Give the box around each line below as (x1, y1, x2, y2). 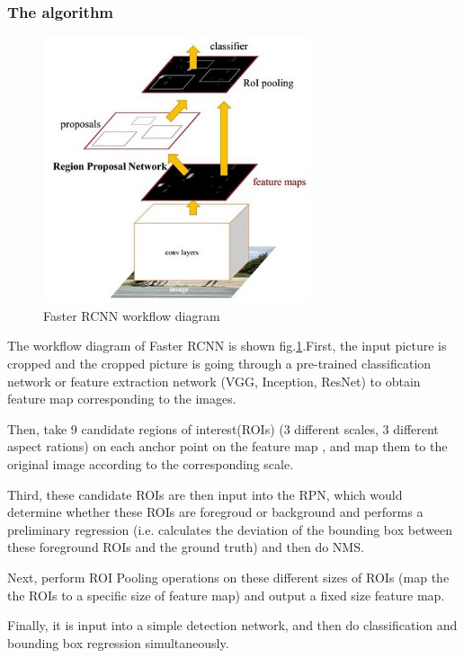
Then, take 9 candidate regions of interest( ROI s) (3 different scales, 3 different (7, 419, 439, 438)
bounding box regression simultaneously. (7, 633, 229, 652)
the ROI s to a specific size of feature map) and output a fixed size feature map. (7, 585, 445, 604)
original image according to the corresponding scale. (7, 455, 294, 474)
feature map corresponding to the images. (7, 389, 236, 408)
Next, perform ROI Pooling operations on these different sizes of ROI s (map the (7, 568, 450, 586)
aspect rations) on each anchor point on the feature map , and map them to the (7, 437, 448, 456)
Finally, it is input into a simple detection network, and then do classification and (7, 616, 458, 635)
